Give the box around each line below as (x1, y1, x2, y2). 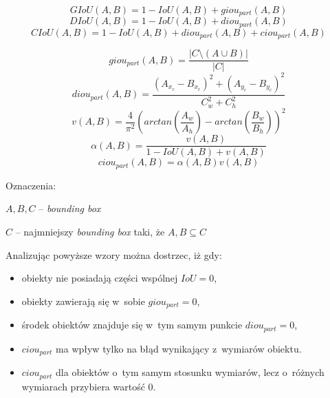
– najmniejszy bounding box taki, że (15, 224, 165, 238)
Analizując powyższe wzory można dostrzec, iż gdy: (5, 247, 222, 262)
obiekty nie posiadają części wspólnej (21, 271, 178, 285)
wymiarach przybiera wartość (21, 379, 145, 393)
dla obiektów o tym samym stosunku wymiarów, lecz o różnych (56, 365, 324, 379)
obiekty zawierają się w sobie (21, 293, 145, 308)
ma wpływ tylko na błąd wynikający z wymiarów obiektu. (56, 341, 302, 355)
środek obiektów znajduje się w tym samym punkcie (21, 317, 243, 332)
